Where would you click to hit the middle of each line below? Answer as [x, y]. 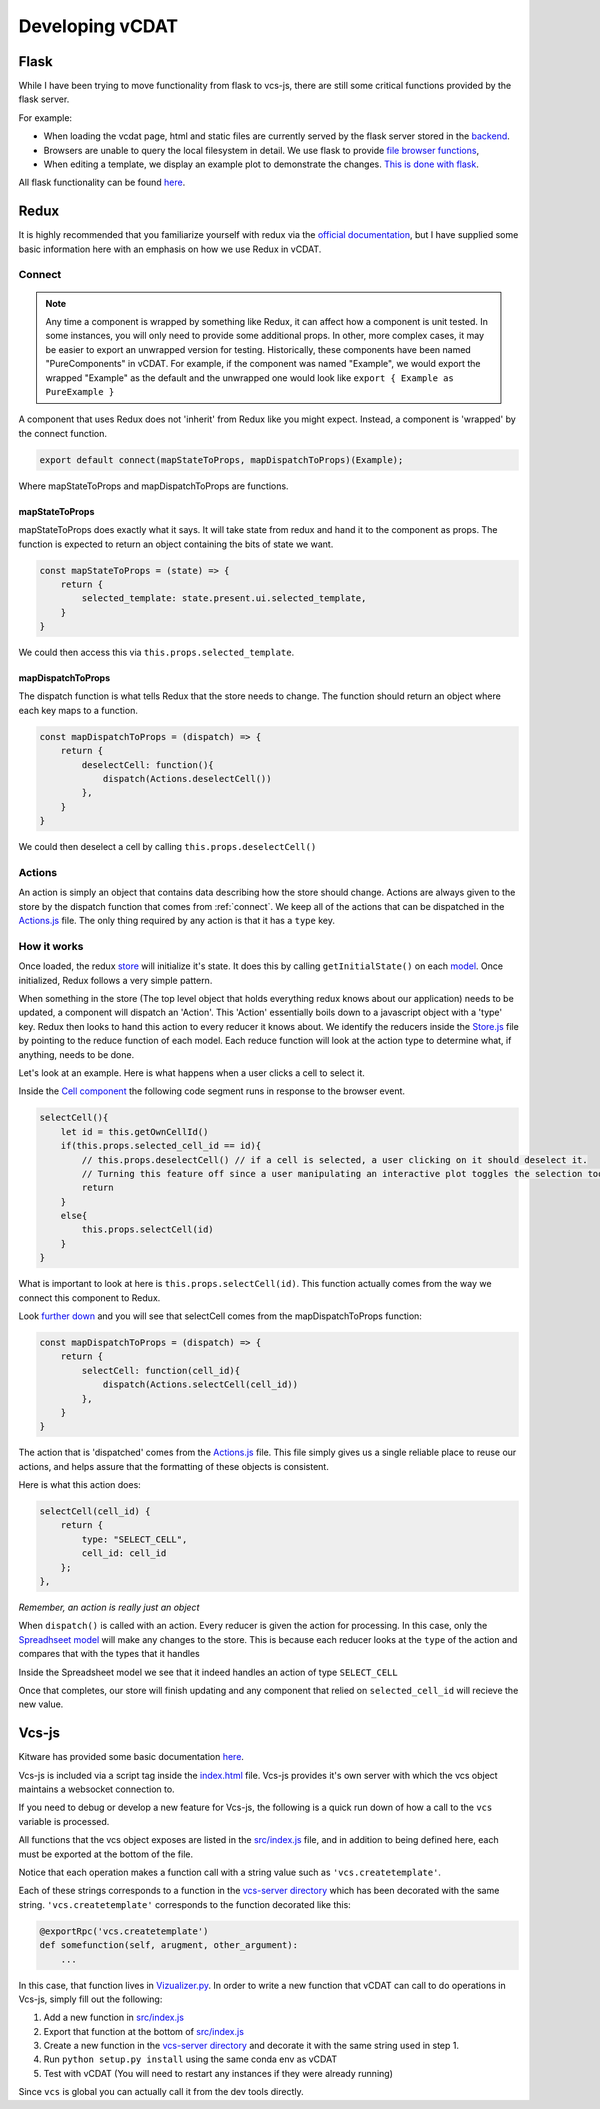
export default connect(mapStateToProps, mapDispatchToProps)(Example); [221, 459]
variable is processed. [64, 1821]
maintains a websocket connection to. [96, 1789]
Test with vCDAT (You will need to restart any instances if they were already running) [218, 2073]
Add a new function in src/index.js [114, 2017]
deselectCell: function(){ [147, 764]
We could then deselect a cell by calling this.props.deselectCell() [167, 847]
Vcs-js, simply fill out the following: [90, 1999]
